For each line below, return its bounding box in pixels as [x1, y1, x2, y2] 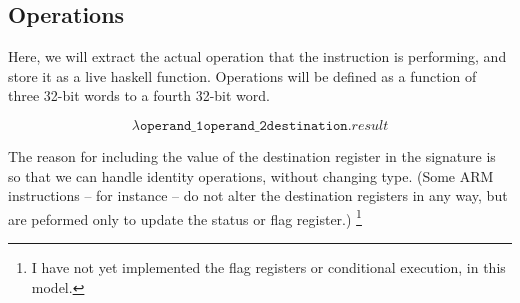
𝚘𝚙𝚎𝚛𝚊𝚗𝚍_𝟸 [203, 118, 267, 133]
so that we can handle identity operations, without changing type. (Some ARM [8, 165, 494, 186]
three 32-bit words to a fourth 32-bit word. [8, 85, 270, 106]
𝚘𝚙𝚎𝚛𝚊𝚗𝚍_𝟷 [139, 118, 204, 133]
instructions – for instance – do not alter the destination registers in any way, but [8, 185, 508, 206]
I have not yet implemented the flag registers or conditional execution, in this [31, 257, 506, 278]
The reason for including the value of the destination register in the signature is [8, 145, 496, 166]
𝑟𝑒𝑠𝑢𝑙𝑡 [351, 118, 389, 133]
